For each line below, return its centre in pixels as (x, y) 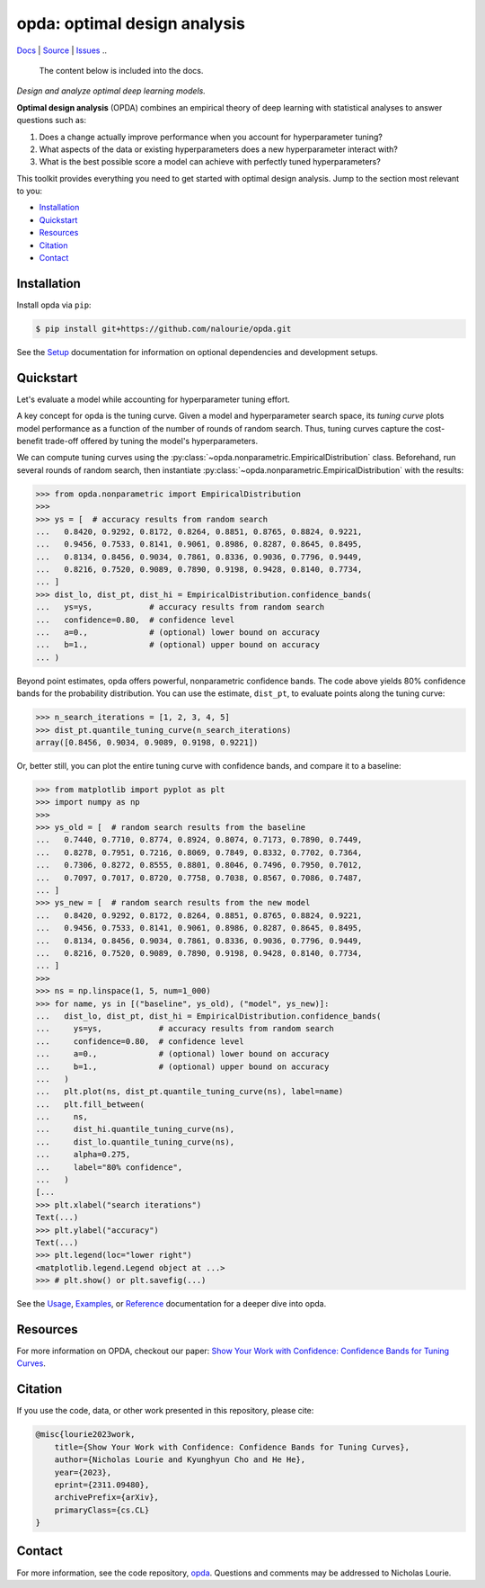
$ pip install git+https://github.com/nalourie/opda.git (163, 329)
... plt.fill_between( (90, 1104)
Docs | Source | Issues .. (62, 50)
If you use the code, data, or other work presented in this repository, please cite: (165, 1411)
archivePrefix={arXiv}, (106, 1498)
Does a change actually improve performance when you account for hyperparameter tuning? (211, 137)
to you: (30, 191)
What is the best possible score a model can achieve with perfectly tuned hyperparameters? (210, 162)
